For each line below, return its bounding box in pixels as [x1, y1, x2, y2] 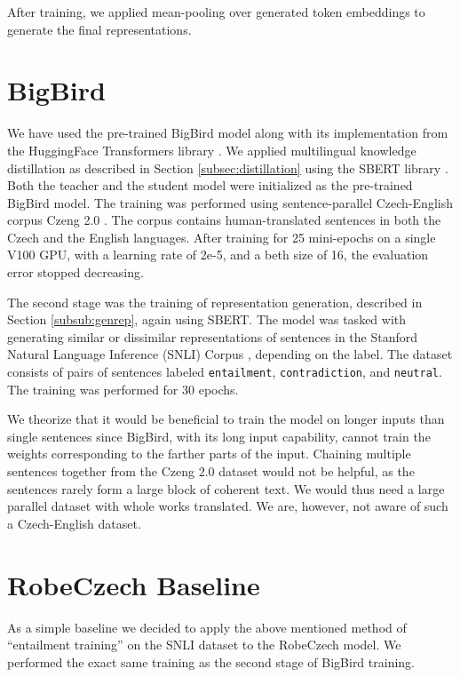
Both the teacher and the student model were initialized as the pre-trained [7, 176, 413, 195]
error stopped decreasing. [7, 263, 144, 282]
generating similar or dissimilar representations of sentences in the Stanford [7, 327, 418, 346]
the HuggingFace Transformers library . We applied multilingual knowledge [7, 140, 416, 159]
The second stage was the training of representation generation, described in [7, 292, 423, 311]
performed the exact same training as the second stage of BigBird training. [7, 652, 415, 671]
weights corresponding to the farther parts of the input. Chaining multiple [7, 444, 411, 463]
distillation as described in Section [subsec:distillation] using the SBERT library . [7, 158, 448, 177]
